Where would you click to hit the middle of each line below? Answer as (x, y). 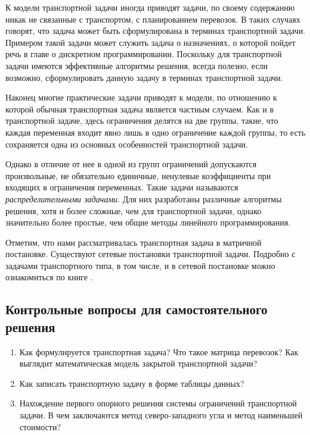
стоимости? (40, 426)
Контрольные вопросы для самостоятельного (137, 309)
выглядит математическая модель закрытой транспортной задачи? (138, 363)
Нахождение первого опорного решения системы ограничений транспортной (158, 403)
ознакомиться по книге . (49, 277)
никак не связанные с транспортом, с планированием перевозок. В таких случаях (153, 19)
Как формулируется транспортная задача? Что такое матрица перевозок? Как (159, 351)
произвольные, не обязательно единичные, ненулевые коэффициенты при (138, 175)
